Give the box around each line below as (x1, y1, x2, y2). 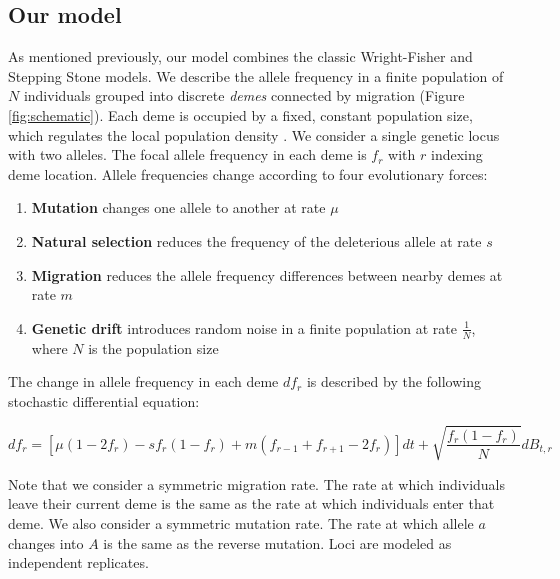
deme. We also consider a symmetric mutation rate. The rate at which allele (8, 513, 474, 534)
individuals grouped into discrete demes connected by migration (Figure (23, 85, 465, 106)
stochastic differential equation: (8, 390, 200, 411)
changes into (8, 532, 84, 553)
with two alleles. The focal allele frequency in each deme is (8, 144, 367, 165)
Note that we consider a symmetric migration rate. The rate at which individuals (8, 473, 506, 494)
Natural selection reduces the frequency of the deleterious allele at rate (31, 230, 482, 251)
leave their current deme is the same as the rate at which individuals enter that (8, 493, 495, 514)
